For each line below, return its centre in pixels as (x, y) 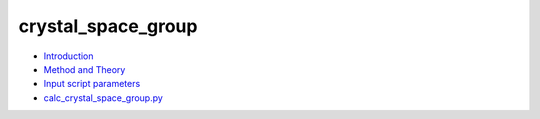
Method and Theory (84, 69)
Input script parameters (92, 84)
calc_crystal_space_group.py (103, 97)
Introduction (68, 56)
